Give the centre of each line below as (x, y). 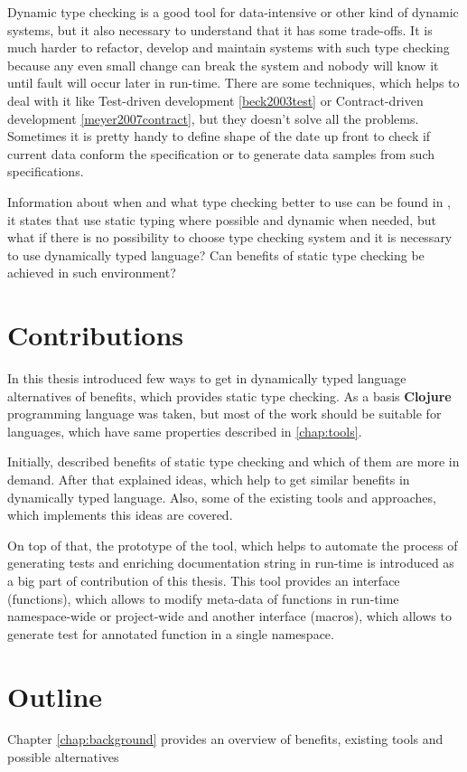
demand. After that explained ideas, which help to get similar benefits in (209, 479)
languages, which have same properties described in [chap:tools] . (185, 431)
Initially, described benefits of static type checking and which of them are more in (233, 461)
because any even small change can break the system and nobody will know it (223, 65)
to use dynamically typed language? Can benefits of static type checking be (216, 254)
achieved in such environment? (92, 273)
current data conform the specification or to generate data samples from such (221, 153)
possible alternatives (63, 757)
